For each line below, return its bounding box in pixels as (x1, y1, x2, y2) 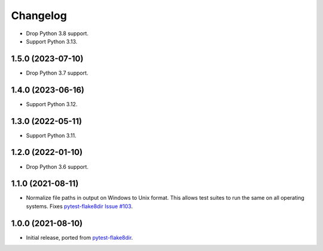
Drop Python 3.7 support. (26, 69, 89, 76)
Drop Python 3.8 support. (26, 30, 89, 37)
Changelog (11, 9, 67, 22)
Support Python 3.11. (26, 132, 77, 139)
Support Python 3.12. (26, 100, 78, 107)
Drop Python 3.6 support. (26, 163, 89, 170)
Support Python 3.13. (26, 38, 78, 45)
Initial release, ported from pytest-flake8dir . (26, 234, 133, 241)
